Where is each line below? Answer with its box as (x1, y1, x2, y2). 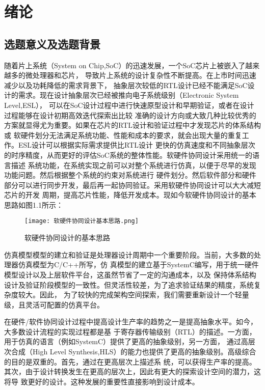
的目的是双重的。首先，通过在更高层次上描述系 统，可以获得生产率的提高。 (4, 356, 256, 367)
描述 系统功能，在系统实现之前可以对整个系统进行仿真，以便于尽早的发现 (11, 159, 256, 170)
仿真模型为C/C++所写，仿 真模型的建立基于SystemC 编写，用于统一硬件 (18, 259, 259, 270)
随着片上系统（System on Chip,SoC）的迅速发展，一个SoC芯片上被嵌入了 (4, 60, 246, 70)
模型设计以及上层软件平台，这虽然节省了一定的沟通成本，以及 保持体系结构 (4, 269, 256, 280)
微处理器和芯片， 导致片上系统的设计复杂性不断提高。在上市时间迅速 (25, 70, 256, 80)
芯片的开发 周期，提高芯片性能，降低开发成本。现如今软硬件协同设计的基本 (4, 189, 256, 200)
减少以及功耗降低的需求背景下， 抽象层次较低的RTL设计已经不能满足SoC (4, 79, 248, 90)
